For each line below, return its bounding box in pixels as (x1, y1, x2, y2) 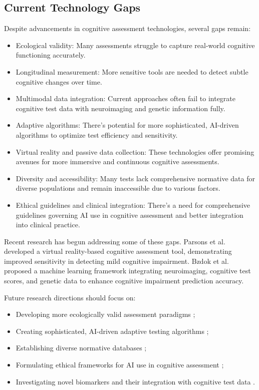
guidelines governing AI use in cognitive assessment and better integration (16, 209, 243, 220)
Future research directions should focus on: (4, 292, 136, 302)
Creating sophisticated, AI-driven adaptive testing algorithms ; (16, 325, 209, 336)
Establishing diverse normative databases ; (16, 342, 147, 353)
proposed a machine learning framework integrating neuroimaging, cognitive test (4, 265, 251, 276)
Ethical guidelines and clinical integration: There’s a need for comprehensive (16, 199, 250, 210)
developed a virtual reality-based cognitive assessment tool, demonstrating (4, 246, 232, 256)
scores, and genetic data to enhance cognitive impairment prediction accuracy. (4, 275, 244, 286)
